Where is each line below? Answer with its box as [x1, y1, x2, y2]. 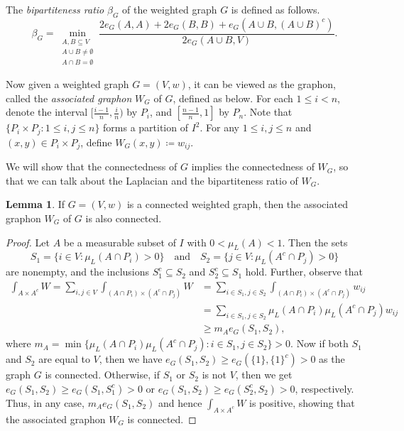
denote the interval [6, 104, 88, 119]
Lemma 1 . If [6, 197, 65, 212]
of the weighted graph [122, 2, 217, 16]
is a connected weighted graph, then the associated [126, 197, 348, 212]
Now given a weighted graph [6, 77, 129, 92]
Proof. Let [6, 234, 50, 249]
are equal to [38, 351, 90, 366]
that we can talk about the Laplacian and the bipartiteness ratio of [6, 173, 298, 187]
